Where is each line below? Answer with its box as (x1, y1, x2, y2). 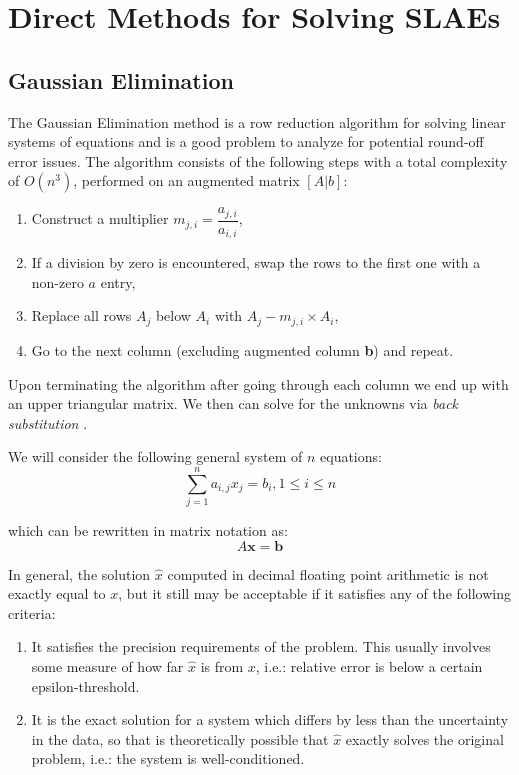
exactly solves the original (345, 728, 504, 749)
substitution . (8, 412, 88, 433)
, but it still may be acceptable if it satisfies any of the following (118, 583, 511, 604)
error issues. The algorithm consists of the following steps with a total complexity (8, 150, 508, 171)
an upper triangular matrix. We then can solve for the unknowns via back (8, 393, 459, 414)
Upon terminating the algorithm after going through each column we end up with (8, 373, 509, 394)
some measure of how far (31, 656, 184, 676)
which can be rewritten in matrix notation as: (8, 520, 288, 541)
